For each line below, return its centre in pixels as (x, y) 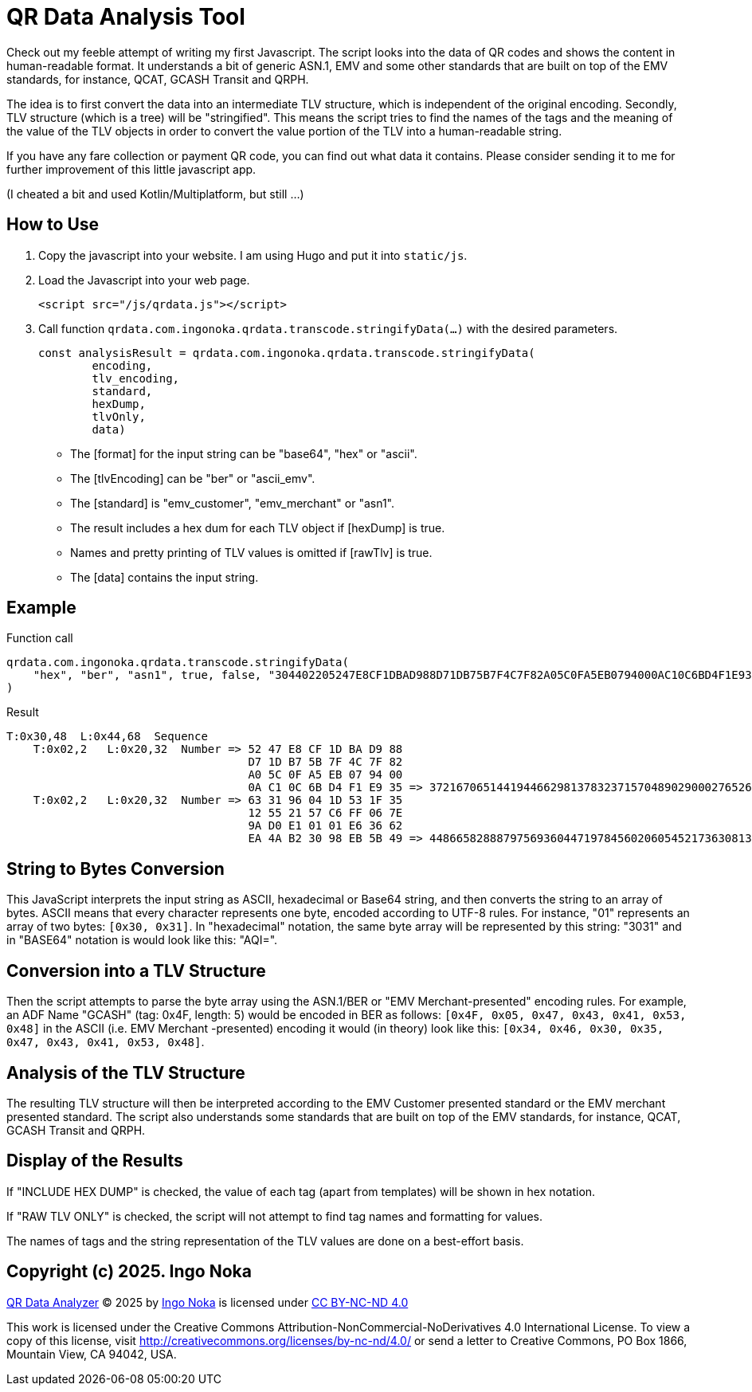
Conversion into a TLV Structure (136, 970)
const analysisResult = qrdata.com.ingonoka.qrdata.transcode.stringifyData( (287, 353)
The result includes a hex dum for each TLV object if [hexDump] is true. (258, 527)
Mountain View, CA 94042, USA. (92, 1354)
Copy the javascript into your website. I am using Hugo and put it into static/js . (253, 255)
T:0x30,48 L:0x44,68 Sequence (107, 737)
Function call (40, 638)
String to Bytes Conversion (116, 869)
